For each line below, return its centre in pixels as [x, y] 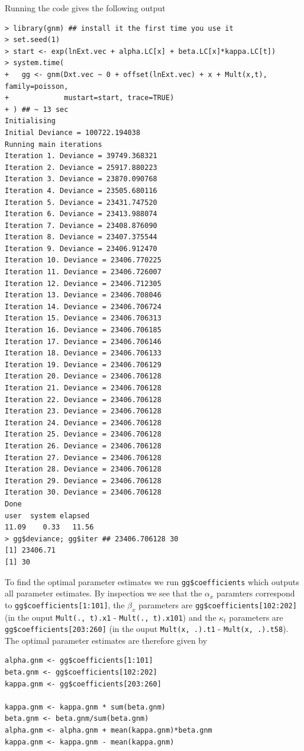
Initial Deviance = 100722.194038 [73, 132]
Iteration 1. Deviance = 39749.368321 [81, 156]
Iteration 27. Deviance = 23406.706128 [83, 458]
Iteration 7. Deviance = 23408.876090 [81, 225]
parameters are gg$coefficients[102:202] [218, 604]
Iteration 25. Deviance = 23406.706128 [83, 434]
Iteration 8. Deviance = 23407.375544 [81, 237]
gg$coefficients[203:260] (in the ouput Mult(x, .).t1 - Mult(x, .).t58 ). [147, 629]
